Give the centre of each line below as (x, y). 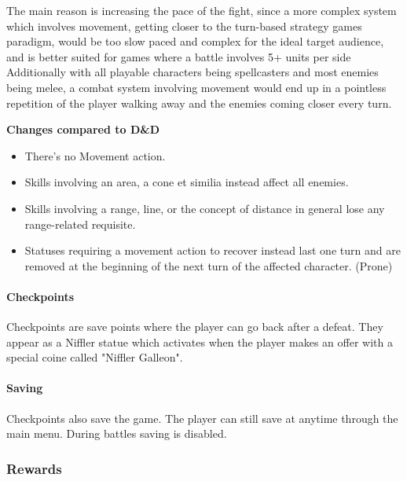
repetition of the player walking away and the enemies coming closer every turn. (199, 103)
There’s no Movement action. (95, 155)
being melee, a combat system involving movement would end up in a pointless (196, 87)
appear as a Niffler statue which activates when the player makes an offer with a (200, 341)
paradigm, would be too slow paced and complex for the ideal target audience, (195, 41)
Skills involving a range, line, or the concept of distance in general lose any (205, 208)
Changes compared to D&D (83, 129)
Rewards (34, 468)
